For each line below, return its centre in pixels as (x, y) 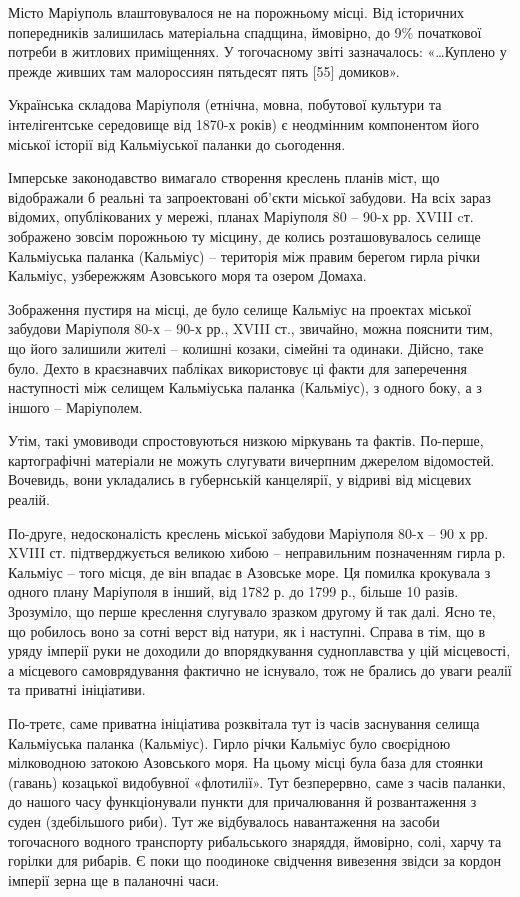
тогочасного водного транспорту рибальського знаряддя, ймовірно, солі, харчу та (255, 840)
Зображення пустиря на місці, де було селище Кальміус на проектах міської (240, 308)
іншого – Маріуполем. (75, 406)
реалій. (29, 499)
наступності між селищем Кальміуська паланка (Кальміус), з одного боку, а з (245, 387)
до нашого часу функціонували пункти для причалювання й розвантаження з (242, 801)
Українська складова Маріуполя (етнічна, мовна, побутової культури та (225, 104)
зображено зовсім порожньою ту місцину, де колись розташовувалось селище (244, 235)
